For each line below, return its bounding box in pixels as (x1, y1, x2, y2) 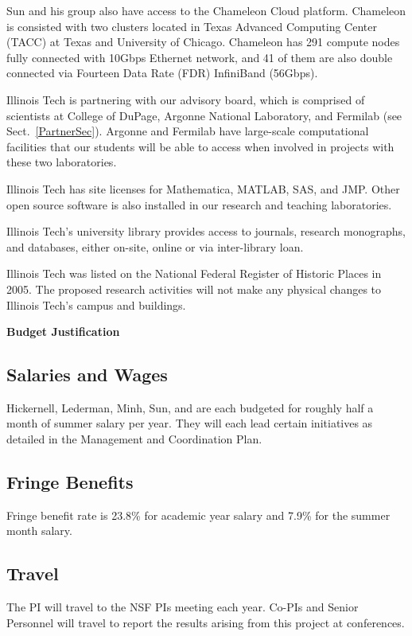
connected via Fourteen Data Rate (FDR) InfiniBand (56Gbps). (6, 64, 318, 81)
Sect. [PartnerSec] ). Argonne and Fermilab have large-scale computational (6, 123, 369, 139)
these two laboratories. (6, 154, 117, 170)
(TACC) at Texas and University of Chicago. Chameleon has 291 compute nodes (6, 33, 400, 50)
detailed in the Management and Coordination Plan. (6, 431, 262, 447)
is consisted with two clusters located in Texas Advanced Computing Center (6, 18, 377, 34)
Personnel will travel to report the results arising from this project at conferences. (6, 614, 405, 630)
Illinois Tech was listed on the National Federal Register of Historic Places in (6, 265, 382, 282)
